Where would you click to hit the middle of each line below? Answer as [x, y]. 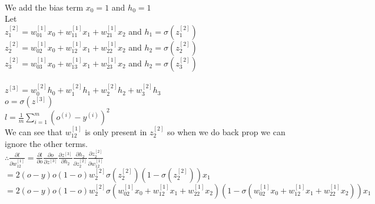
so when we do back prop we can [226, 131]
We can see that [34, 131]
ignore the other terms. [46, 143]
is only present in [116, 131]
